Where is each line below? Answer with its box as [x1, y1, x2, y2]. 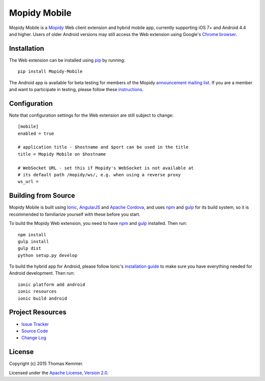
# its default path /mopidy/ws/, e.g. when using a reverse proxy [18, 172, 181, 178]
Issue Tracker [21, 321, 49, 327]
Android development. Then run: [9, 270, 75, 276]
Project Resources [9, 308, 67, 317]
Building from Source [9, 191, 76, 200]
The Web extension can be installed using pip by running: [9, 57, 125, 63]
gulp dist [18, 246, 41, 251]
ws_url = [18, 179, 39, 185]
